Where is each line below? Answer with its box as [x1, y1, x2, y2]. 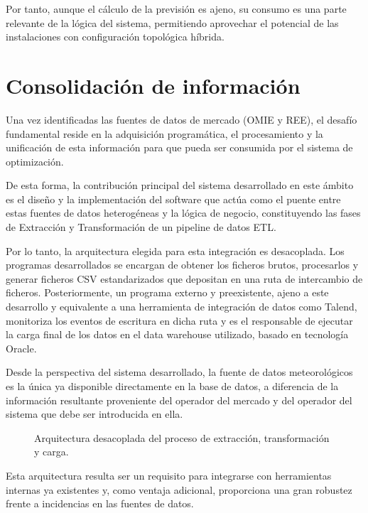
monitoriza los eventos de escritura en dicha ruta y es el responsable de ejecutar [6, 313, 353, 328]
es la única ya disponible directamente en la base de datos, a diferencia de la [6, 379, 339, 393]
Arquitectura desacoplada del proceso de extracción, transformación [34, 430, 330, 445]
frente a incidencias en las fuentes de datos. [6, 496, 194, 511]
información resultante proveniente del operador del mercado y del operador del [6, 392, 352, 407]
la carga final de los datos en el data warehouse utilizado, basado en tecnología [6, 327, 349, 342]
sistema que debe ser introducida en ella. [6, 406, 183, 421]
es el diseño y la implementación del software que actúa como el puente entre [6, 191, 341, 206]
